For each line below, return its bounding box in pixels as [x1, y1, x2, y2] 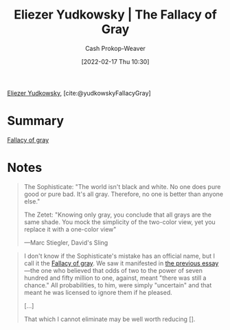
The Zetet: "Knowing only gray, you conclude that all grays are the [23, 210, 211, 219]
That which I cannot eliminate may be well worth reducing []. [23, 315, 196, 323]
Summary [7, 113, 64, 129]
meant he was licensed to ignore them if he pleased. [23, 288, 173, 296]
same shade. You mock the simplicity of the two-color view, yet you [23, 217, 216, 226]
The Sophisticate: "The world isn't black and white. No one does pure [23, 182, 221, 190]
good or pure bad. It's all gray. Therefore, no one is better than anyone [23, 190, 224, 198]
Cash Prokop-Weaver [84, 44, 146, 52]
